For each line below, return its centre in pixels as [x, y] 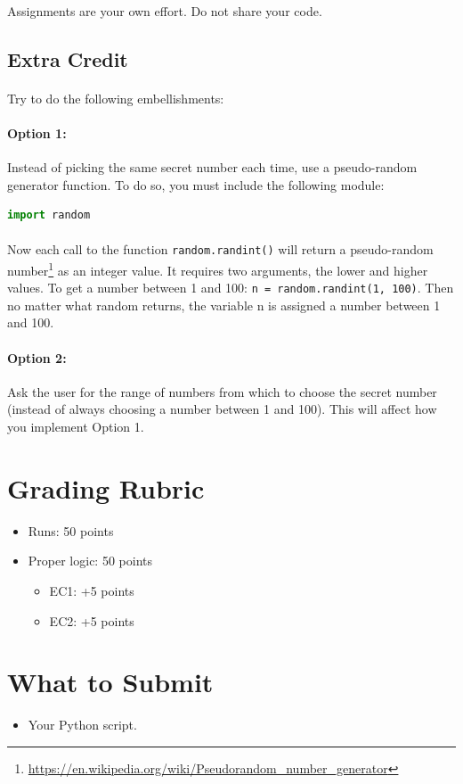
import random [49, 215]
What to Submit [110, 682]
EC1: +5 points [92, 590]
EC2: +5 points [92, 620]
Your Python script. [82, 725]
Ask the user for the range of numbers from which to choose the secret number [222, 391]
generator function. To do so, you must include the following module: [196, 184]
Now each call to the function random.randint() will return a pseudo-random [220, 249]
